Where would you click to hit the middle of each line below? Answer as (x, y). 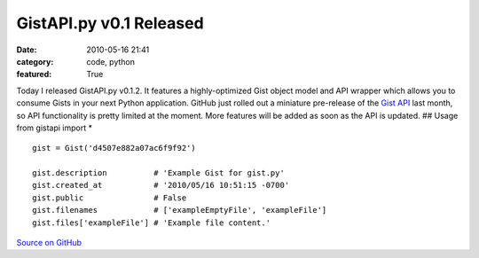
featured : (34, 74)
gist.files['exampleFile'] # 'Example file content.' (151, 223)
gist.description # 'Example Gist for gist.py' (159, 173)
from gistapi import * (55, 128)
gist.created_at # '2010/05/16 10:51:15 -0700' (161, 185)
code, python (110, 61)
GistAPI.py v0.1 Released (110, 23)
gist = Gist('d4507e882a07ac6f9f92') (114, 148)
